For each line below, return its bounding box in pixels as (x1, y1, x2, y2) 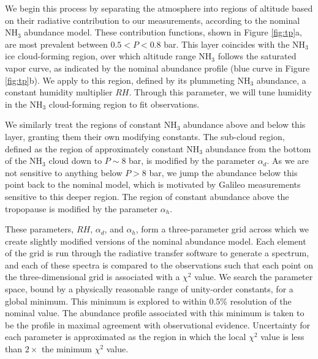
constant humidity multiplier (5, 86, 113, 98)
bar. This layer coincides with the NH (164, 37, 306, 50)
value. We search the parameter (194, 270, 313, 283)
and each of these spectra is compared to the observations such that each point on (5, 258, 313, 271)
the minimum (41, 342, 92, 355)
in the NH (5, 97, 43, 110)
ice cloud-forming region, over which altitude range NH (5, 50, 212, 62)
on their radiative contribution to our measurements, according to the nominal (5, 13, 300, 26)
